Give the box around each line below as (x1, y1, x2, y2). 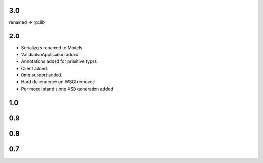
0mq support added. (21, 72, 63, 78)
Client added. (21, 65, 48, 71)
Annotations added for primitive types (21, 58, 97, 64)
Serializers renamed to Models (21, 45, 83, 51)
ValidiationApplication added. (21, 52, 80, 57)
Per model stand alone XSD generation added (21, 86, 113, 91)
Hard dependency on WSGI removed (21, 79, 95, 85)
